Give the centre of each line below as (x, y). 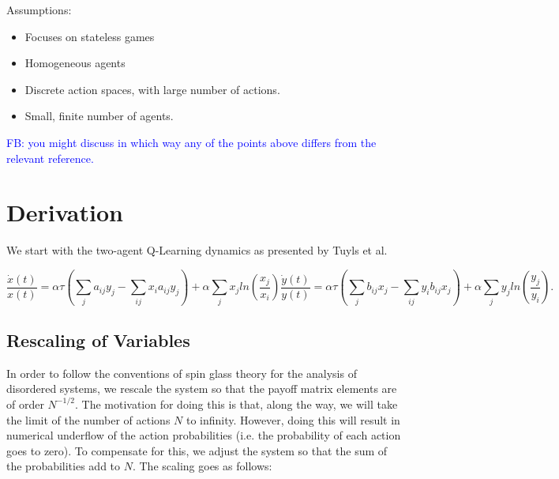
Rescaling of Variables (98, 339)
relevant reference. (50, 158)
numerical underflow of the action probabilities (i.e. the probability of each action (204, 435)
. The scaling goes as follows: (202, 466)
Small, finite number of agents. (99, 116)
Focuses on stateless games (90, 36)
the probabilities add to (64, 466)
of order (25, 404)
